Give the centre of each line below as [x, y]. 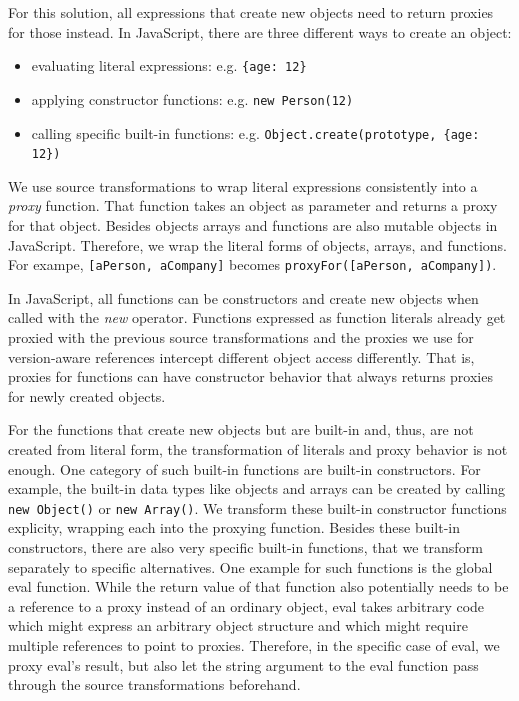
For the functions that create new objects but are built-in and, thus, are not [241, 429]
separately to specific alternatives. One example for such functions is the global [250, 566]
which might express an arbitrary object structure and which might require [238, 625]
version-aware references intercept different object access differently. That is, [241, 356]
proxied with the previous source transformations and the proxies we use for [241, 337]
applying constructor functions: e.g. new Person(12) [192, 98]
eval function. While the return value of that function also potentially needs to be [258, 586]
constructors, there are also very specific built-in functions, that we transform [245, 547]
